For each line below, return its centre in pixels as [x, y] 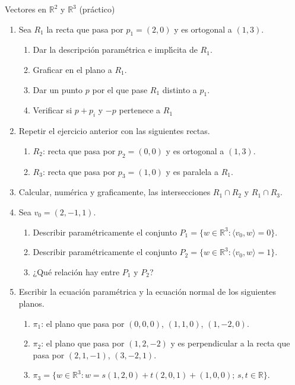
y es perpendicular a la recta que [230, 343]
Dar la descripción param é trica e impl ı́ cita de [115, 50]
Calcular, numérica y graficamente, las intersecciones [115, 192]
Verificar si [53, 110]
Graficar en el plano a [72, 69]
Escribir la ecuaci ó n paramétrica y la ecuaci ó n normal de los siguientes [147, 292]
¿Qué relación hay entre [76, 271]
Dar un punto [58, 89]
